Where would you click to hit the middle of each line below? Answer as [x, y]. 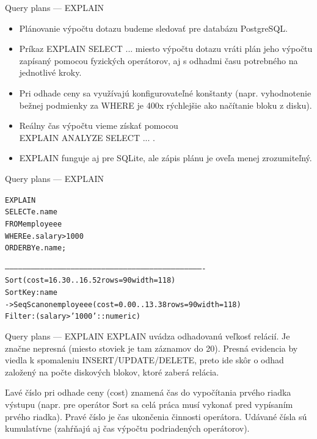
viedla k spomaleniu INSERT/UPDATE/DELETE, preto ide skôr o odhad [144, 360]
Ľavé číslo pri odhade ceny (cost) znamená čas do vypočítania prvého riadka [148, 392]
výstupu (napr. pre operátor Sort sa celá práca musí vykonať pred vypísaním [149, 405]
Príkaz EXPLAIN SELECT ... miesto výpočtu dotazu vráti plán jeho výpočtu [166, 49]
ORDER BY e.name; [36, 248]
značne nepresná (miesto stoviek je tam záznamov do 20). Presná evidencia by [151, 348]
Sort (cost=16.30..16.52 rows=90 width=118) [90, 281]
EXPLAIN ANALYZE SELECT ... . [87, 137]
